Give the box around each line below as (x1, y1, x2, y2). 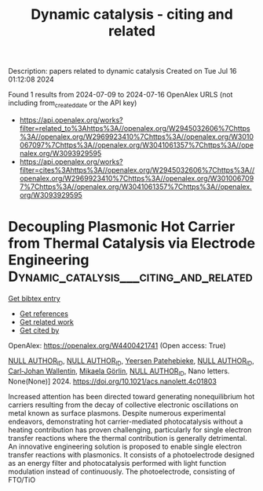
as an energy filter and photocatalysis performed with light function (8, 458, 226, 467)
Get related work (19, 317, 75, 326)
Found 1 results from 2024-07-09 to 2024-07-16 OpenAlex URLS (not (8, 90, 233, 100)
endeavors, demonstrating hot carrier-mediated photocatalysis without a (8, 416, 243, 426)
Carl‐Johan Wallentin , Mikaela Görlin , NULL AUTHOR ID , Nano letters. (8, 366, 230, 377)
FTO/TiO (8, 475, 36, 484)
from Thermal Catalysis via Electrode (8, 235, 256, 253)
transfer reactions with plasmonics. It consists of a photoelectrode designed (8, 449, 255, 460)
